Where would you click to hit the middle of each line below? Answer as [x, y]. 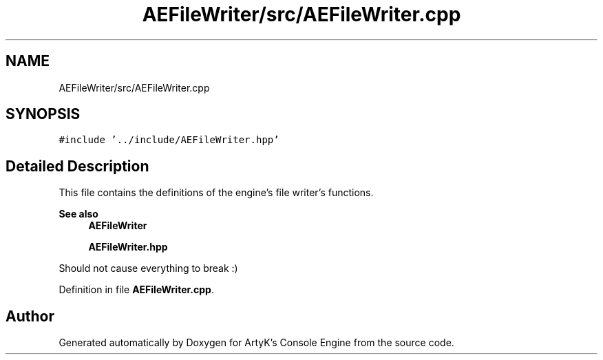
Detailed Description [77, 166]
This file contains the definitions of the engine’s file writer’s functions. [216, 193]
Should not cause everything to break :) [148, 268]
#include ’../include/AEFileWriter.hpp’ [169, 140]
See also [78, 214]
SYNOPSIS [43, 114]
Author [30, 316]
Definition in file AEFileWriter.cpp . [136, 290]
